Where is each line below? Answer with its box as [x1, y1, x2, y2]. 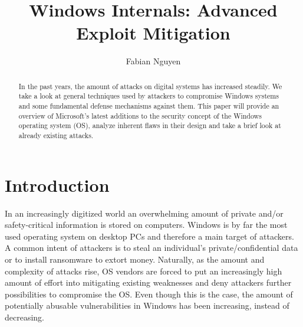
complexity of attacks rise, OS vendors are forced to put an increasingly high [5, 264, 282, 277]
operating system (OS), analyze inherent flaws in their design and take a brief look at [18, 120, 281, 130]
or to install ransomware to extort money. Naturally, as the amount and [5, 253, 265, 265]
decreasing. [5, 310, 45, 323]
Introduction [5, 172, 110, 197]
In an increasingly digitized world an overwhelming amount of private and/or [5, 207, 284, 219]
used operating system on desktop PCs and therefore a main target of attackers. [5, 230, 294, 242]
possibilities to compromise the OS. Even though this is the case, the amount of [5, 287, 293, 300]
